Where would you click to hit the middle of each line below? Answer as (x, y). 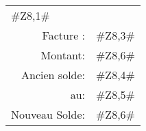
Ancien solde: (53, 75)
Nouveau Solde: (48, 114)
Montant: (63, 55)
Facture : (64, 35)
